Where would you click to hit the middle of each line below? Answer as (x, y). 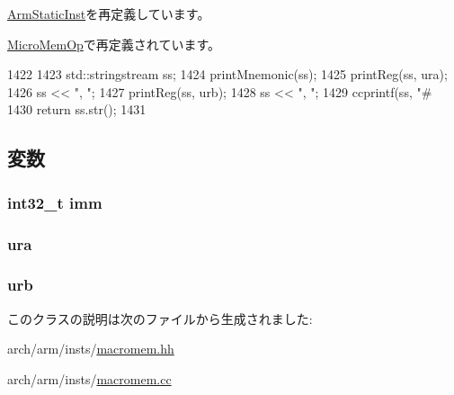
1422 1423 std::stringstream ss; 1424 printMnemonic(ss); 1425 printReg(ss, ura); (227, 74)
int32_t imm (55, 202)
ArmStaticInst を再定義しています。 (109, 13)
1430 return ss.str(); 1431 (77, 109)
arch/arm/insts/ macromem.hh (91, 349)
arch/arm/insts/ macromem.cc (89, 378)
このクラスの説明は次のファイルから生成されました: (160, 318)
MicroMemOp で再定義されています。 (114, 44)
